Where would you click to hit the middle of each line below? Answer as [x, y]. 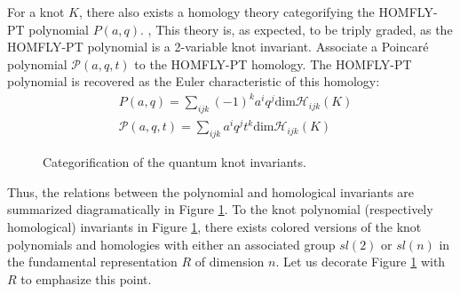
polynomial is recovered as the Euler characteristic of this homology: [194, 81]
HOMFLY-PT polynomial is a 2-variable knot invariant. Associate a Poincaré [218, 47]
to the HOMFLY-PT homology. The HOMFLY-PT [273, 64]
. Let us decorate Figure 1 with [361, 262]
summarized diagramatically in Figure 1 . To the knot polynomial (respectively [220, 209]
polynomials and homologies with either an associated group [171, 244]
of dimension [230, 262]
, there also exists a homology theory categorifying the [226, 12]
